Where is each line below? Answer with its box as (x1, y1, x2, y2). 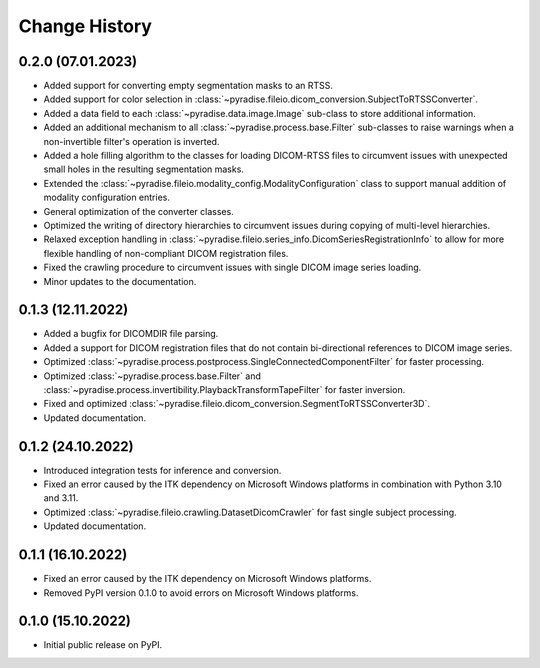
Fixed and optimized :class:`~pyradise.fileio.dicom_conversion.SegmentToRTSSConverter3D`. (43, 398, 430, 410)
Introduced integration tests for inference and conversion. (43, 464, 282, 476)
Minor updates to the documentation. (43, 275, 197, 287)
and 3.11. (43, 492, 79, 504)
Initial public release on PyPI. (43, 639, 163, 651)
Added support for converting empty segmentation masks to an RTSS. (43, 80, 334, 92)
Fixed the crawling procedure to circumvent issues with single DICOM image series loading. (43, 261, 422, 274)
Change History (18, 15, 152, 37)
